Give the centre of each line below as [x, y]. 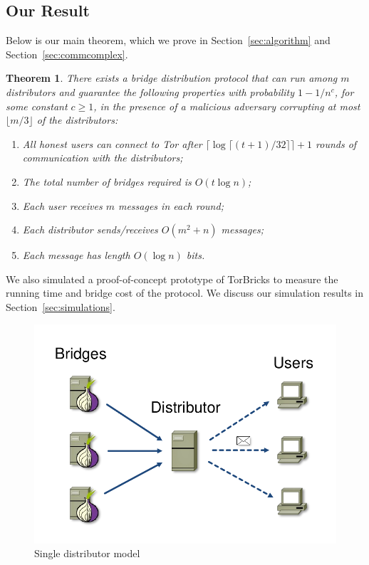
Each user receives [62, 205]
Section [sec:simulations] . [61, 306]
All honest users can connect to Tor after [112, 143]
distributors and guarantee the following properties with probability [150, 91]
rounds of [336, 143]
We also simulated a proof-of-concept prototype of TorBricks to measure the [172, 279]
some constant [37, 106]
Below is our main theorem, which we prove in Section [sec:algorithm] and [168, 40]
